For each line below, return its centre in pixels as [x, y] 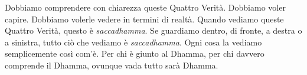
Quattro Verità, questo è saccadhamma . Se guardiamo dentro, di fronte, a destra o [153, 30]
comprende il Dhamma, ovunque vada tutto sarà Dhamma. [112, 65]
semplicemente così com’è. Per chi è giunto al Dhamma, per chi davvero [135, 53]
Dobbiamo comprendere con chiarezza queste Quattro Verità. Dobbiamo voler [145, 7]
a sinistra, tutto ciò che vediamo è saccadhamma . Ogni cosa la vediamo [133, 42]
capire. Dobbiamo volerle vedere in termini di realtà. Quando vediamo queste [144, 19]
